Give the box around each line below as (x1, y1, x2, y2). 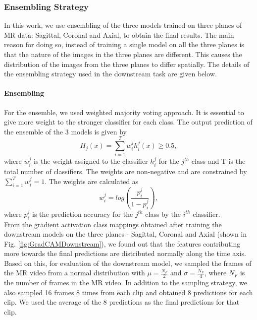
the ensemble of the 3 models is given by (4, 126, 127, 136)
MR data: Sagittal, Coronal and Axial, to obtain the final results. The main (4, 29, 234, 40)
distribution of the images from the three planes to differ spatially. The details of (4, 59, 250, 69)
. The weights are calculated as (45, 176, 139, 186)
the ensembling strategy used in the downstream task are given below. (4, 68, 217, 79)
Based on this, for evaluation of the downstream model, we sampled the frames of (4, 257, 252, 268)
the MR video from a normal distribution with (4, 267, 145, 278)
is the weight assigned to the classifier (34, 156, 148, 166)
